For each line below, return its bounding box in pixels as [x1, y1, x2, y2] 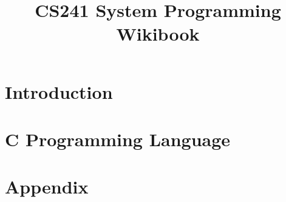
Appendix [5, 174, 89, 199]
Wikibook [116, 21, 200, 46]
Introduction [5, 79, 113, 104]
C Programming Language [5, 126, 231, 151]
